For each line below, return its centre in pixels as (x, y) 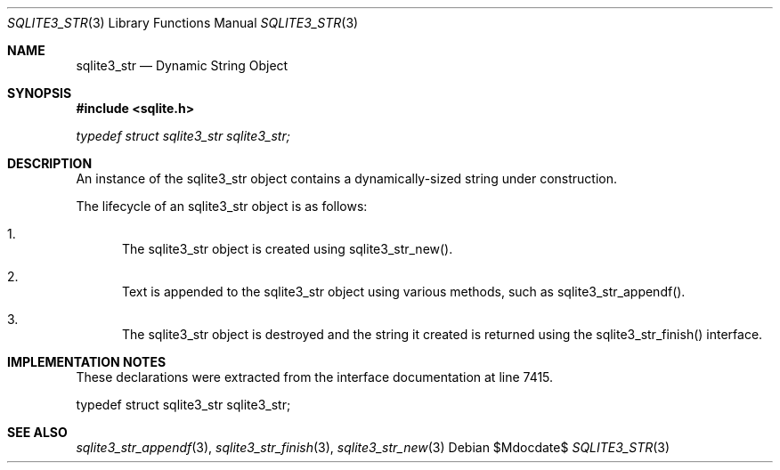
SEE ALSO (37, 432)
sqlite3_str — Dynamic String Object (182, 65)
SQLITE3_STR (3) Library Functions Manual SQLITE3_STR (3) (183, 23)
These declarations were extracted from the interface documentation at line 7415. (315, 377)
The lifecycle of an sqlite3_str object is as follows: (222, 206)
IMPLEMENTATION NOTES (87, 362)
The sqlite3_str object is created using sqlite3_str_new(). (288, 249)
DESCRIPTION (50, 163)
